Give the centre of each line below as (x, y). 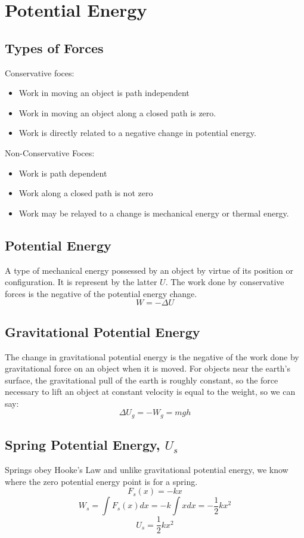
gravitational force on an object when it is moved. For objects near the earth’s (148, 368)
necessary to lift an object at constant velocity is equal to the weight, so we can (150, 392)
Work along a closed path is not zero (86, 193)
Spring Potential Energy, (83, 445)
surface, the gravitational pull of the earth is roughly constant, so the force (142, 380)
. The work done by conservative (225, 282)
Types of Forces (54, 47)
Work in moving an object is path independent (104, 93)
